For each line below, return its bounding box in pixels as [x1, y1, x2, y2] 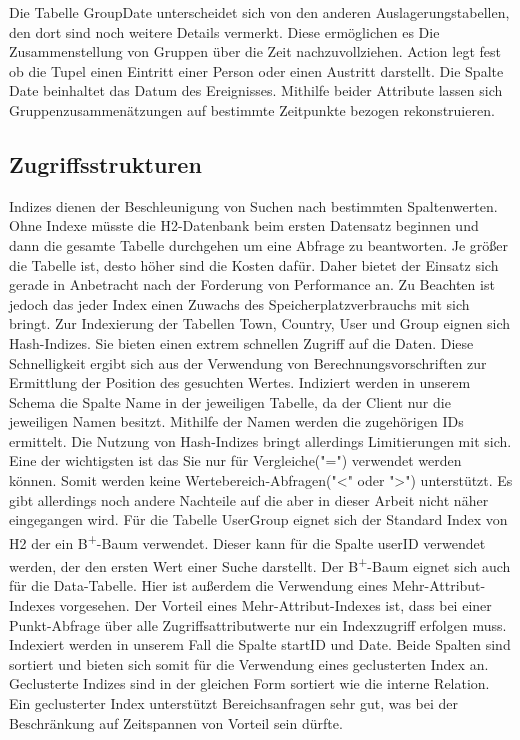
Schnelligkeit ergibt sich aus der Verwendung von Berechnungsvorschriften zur [9, 352, 487, 373]
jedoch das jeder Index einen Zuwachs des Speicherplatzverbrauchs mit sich [9, 293, 470, 314]
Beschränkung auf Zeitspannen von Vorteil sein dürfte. [9, 712, 343, 733]
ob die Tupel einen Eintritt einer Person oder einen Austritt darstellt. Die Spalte [9, 60, 504, 81]
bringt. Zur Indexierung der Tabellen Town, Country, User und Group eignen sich [9, 313, 511, 334]
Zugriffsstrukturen [9, 148, 202, 179]
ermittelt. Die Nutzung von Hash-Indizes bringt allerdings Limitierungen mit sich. [9, 430, 512, 451]
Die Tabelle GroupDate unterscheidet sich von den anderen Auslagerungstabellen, [9, 2, 510, 22]
